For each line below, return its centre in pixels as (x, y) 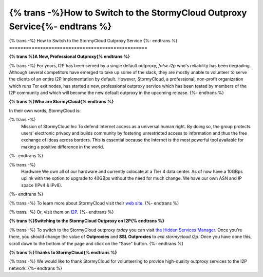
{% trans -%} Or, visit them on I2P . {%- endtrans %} (61, 212)
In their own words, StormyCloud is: (45, 111)
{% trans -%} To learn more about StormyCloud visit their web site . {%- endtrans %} (94, 203)
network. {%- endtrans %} (36, 268)
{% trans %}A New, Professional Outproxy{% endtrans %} (69, 56)
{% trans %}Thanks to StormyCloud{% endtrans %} (63, 252)
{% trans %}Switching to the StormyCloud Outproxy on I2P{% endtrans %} (87, 221)
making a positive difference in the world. (63, 147)
